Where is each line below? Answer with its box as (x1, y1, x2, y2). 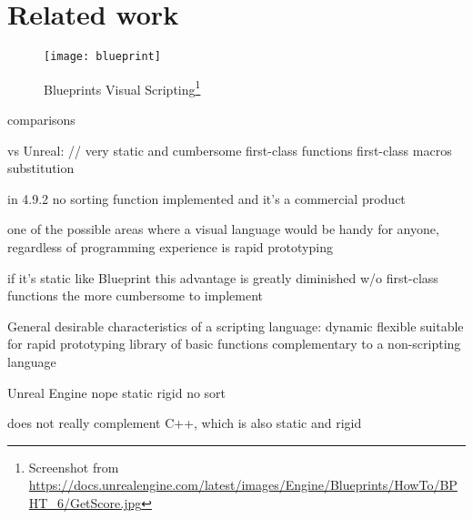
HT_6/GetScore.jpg (28, 493, 142, 512)
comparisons (7, 110, 75, 129)
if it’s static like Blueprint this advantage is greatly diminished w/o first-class (7, 268, 438, 287)
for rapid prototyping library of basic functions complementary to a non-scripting (7, 334, 461, 353)
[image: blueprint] (44, 50, 161, 64)
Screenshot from (28, 457, 119, 476)
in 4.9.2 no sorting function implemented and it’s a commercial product (7, 188, 406, 208)
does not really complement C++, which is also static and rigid (7, 413, 362, 432)
